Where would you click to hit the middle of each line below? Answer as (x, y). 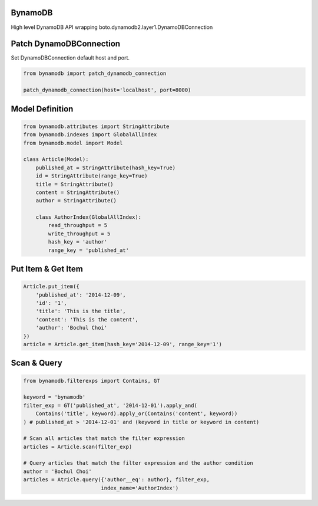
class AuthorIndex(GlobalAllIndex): (88, 217)
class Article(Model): (56, 160)
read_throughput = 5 (78, 225)
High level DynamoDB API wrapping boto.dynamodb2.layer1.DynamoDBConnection (112, 27)
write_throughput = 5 (79, 234)
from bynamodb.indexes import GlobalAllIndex (90, 135)
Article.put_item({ (51, 287)
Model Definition (42, 109)
